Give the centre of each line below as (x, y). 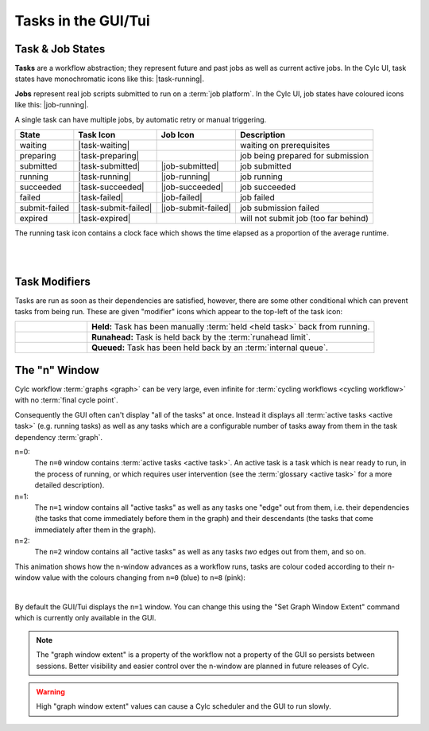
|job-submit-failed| (196, 208)
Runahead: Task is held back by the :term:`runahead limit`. (201, 337)
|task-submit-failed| (115, 208)
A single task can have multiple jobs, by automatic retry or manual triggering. (141, 119)
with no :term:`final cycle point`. (66, 400)
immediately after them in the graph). (95, 530)
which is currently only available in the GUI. (85, 618)
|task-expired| (104, 219)
